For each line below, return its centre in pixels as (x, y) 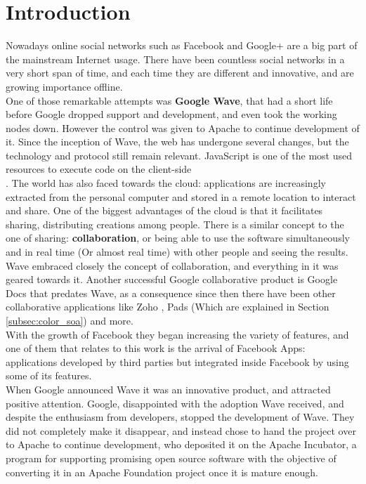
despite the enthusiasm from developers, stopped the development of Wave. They (180, 417)
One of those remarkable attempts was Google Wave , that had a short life (169, 100)
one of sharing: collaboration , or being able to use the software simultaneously (178, 238)
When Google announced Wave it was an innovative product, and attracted (168, 389)
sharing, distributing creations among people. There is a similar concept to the (175, 224)
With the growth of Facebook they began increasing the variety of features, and (177, 334)
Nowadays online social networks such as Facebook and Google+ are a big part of (182, 45)
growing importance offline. (64, 86)
